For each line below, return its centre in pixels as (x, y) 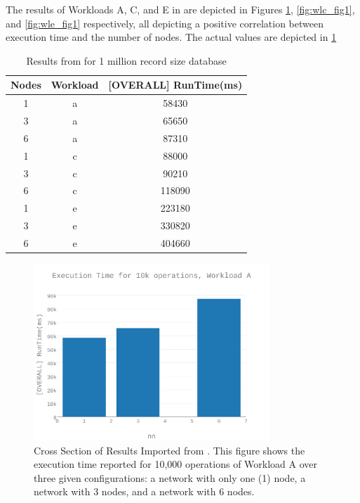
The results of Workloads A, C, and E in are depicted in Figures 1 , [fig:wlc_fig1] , (180, 9)
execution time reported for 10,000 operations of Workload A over (175, 464)
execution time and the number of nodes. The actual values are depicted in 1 (171, 37)
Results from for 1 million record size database (126, 60)
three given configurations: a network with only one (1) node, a (170, 477)
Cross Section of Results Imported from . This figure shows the (169, 450)
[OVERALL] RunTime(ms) (175, 85)
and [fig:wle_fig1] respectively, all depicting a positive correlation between (165, 23)
